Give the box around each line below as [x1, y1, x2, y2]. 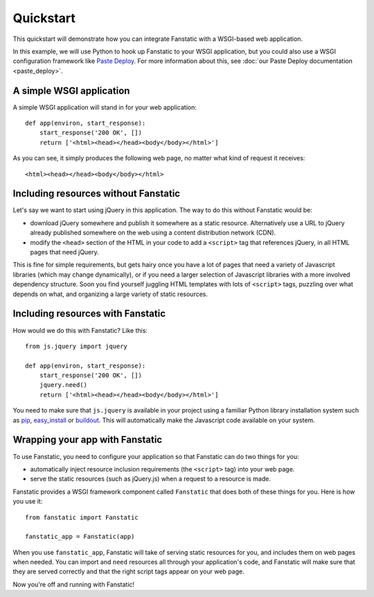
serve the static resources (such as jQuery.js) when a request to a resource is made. [30, 475, 271, 483]
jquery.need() [39, 381, 88, 389]
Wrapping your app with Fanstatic [12, 434, 163, 446]
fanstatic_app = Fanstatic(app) [25, 533, 135, 541]
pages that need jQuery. [30, 248, 100, 257]
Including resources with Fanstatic [12, 308, 166, 320]
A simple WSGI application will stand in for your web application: [12, 103, 197, 111]
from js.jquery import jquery [25, 342, 128, 350]
